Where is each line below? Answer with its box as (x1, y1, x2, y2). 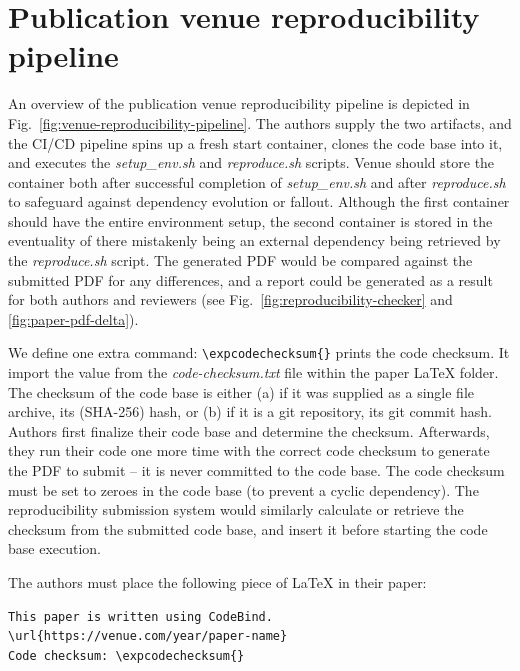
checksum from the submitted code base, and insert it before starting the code (8, 518, 488, 539)
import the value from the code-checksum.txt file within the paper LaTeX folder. (8, 362, 499, 383)
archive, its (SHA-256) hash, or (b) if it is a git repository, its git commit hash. (8, 401, 493, 422)
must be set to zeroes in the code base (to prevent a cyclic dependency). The (8, 479, 479, 500)
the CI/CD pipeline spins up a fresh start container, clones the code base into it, (8, 132, 503, 153)
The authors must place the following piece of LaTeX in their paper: (8, 572, 427, 593)
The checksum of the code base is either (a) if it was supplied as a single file (8, 381, 475, 402)
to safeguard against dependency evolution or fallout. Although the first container (8, 191, 510, 212)
